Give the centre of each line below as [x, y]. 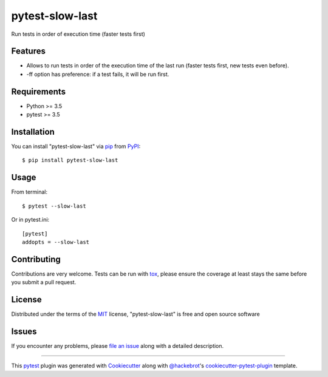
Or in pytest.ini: [30, 220]
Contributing [36, 259]
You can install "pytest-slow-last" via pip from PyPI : [76, 146]
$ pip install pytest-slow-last [70, 160]
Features [28, 51]
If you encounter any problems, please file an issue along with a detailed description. [118, 346]
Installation [33, 131]
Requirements [39, 91]
